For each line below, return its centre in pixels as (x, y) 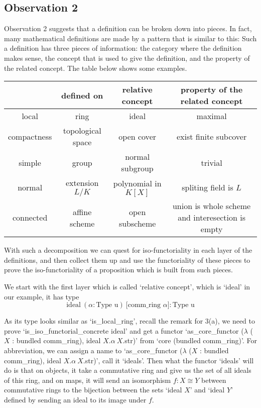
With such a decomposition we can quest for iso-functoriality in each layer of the (128, 250)
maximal (212, 116)
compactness (30, 136)
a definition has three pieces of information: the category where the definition (123, 48)
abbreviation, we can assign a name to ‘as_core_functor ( (93, 350)
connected (30, 218)
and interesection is (212, 218)
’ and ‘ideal (207, 390)
